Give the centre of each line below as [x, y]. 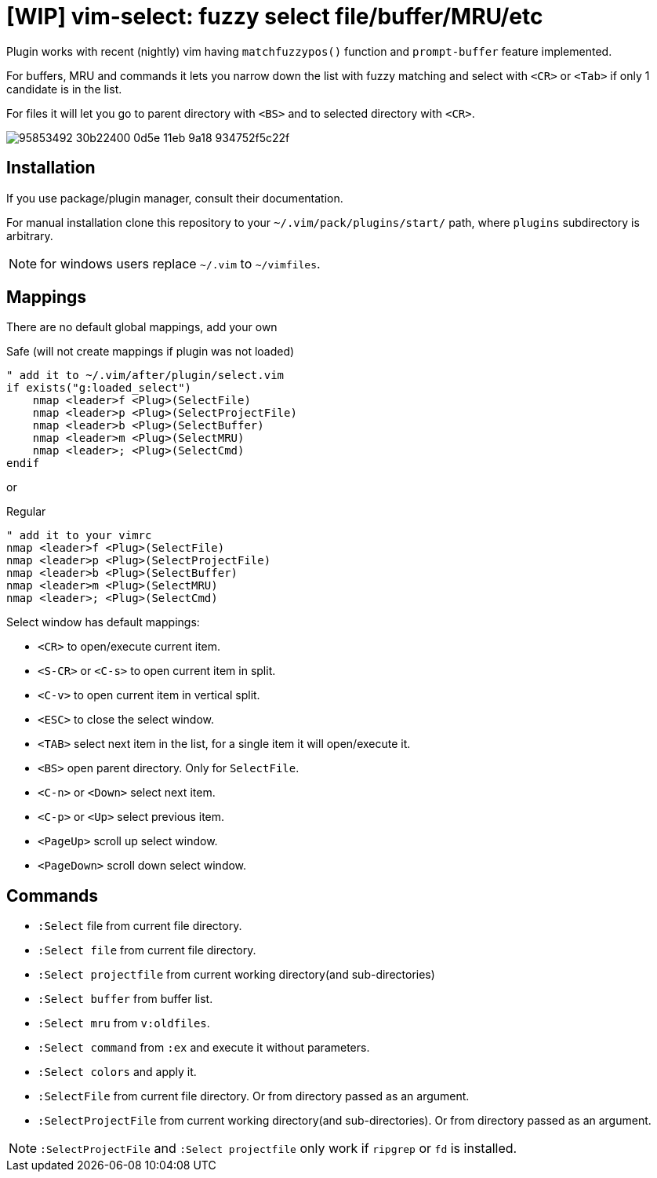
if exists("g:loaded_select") [99, 388]
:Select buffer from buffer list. [125, 999]
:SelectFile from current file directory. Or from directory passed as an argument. [254, 1096]
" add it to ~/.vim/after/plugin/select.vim [145, 376]
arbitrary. [30, 235]
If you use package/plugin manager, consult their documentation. [175, 198]
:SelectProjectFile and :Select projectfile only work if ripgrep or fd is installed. [279, 1149]
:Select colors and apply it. [117, 1072]
